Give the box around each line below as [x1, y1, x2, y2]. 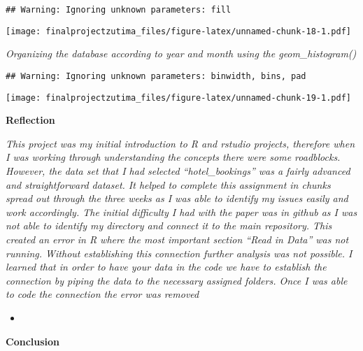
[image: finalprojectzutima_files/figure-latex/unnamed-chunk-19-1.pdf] [6, 92, 351, 103]
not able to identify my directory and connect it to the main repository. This [6, 218, 332, 233]
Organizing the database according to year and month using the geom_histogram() [6, 46, 357, 61]
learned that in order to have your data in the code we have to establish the [6, 259, 327, 274]
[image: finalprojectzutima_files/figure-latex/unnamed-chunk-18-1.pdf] [6, 26, 351, 36]
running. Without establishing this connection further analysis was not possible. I [6, 245, 353, 260]
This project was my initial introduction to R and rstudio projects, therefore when [6, 136, 355, 150]
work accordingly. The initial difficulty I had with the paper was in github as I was [6, 204, 357, 219]
